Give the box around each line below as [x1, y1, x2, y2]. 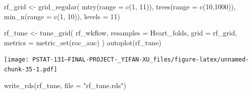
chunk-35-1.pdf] [4, 66, 58, 73]
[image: [4, 56, 29, 63]
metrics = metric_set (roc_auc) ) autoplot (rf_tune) [4, 37, 162, 47]
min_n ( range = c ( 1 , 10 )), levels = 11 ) [4, 11, 120, 21]
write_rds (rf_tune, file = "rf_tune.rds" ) [4, 80, 126, 90]
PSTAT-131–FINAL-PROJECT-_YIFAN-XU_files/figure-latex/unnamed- [32, 56, 249, 63]
